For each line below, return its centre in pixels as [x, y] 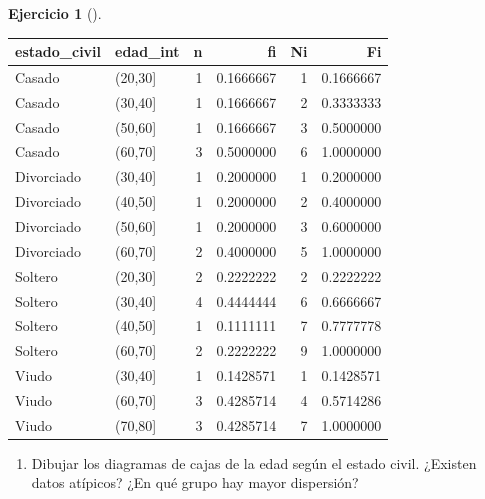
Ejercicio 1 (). [55, 13]
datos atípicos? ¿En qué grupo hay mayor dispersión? [195, 482]
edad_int [147, 51]
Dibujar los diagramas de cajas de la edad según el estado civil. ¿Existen [254, 462]
